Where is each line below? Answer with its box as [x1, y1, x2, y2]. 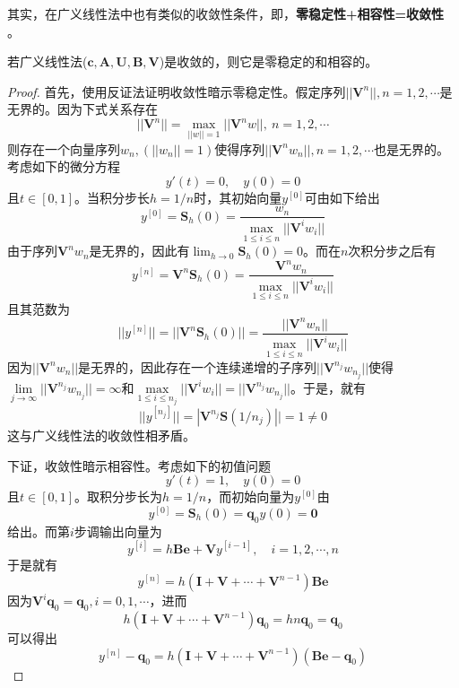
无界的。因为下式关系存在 [7, 100, 158, 118]
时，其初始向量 [194, 187, 282, 206]
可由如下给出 [304, 187, 380, 206]
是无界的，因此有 [89, 241, 190, 260]
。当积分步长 [74, 187, 151, 206]
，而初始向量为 [206, 487, 295, 506]
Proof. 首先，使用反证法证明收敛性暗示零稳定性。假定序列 [7, 82, 346, 100]
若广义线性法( [7, 52, 88, 71]
